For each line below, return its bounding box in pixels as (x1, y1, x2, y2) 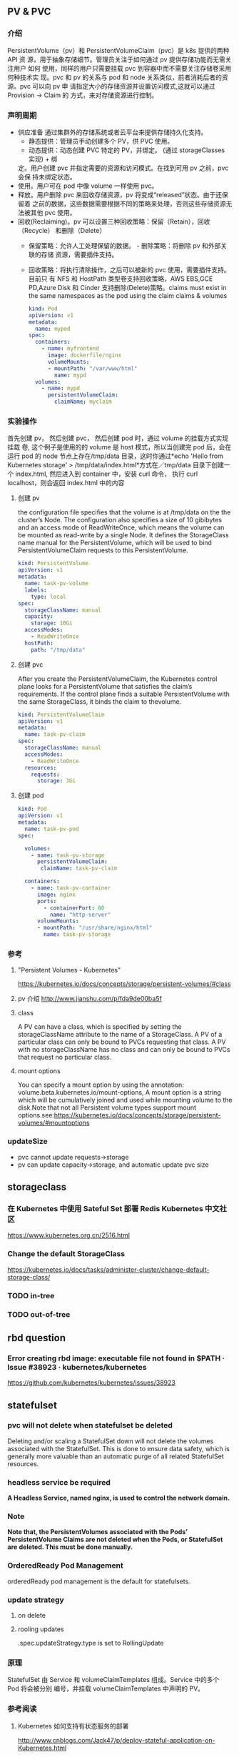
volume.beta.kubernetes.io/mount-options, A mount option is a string (17, 1088, 221, 1097)
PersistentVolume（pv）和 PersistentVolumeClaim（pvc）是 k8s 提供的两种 (7, 46, 230, 54)
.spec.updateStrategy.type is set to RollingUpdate (17, 1639, 164, 1648)
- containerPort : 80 (44, 904, 105, 912)
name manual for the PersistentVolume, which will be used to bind (17, 539, 213, 547)
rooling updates (17, 1625, 64, 1633)
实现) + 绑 (28, 154, 58, 163)
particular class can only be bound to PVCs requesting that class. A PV (17, 1037, 226, 1046)
